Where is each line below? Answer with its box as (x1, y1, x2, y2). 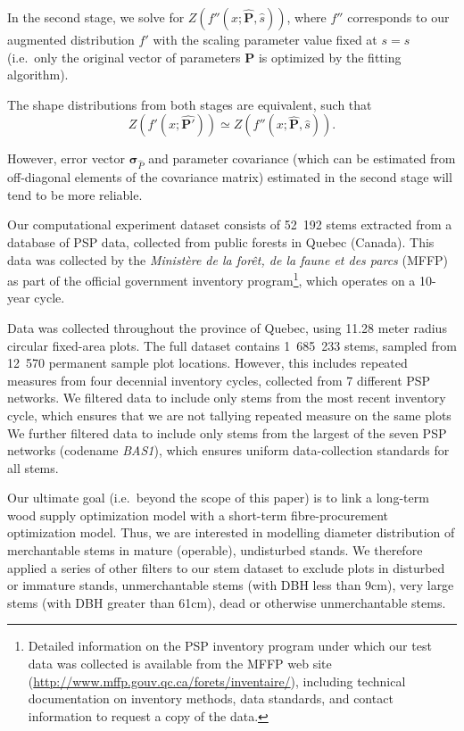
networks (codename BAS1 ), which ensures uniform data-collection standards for (7, 441, 450, 460)
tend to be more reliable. (7, 185, 143, 204)
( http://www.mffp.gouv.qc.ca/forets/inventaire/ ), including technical (28, 671, 406, 690)
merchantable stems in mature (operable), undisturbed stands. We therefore (7, 541, 423, 560)
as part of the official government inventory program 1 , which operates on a (7, 269, 416, 289)
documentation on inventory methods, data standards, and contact (28, 689, 394, 708)
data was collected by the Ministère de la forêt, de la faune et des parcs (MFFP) (7, 250, 449, 269)
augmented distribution (7, 30, 135, 48)
